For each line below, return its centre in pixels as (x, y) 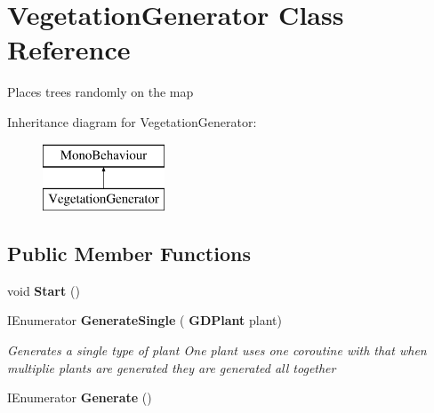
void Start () (44, 290)
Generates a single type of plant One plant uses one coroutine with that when (217, 350)
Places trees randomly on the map (100, 92)
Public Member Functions (129, 254)
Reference (69, 49)
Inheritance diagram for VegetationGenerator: (132, 121)
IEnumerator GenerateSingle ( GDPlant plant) (145, 320)
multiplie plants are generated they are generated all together (172, 367)
